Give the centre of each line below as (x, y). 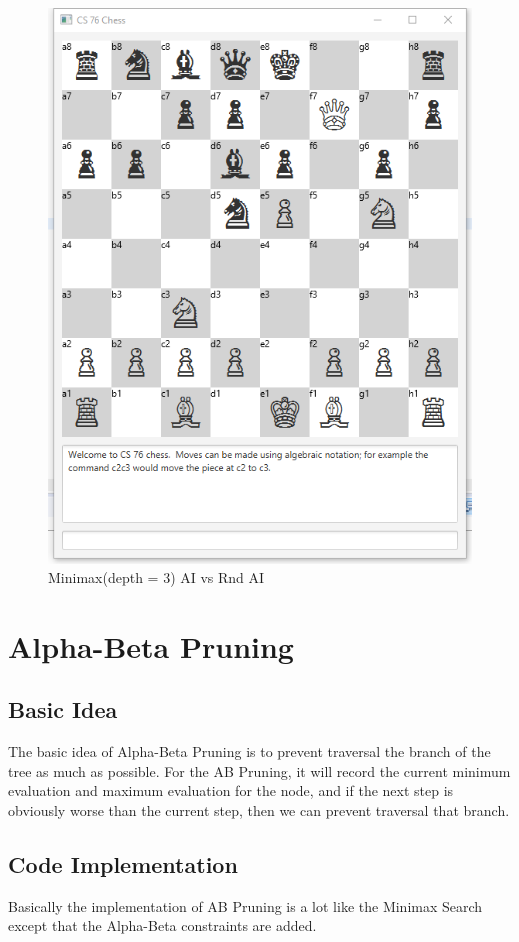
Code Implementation (123, 864)
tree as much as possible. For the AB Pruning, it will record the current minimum (259, 770)
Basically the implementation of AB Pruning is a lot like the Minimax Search (245, 905)
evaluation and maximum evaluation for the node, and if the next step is (231, 790)
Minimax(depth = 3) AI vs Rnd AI (156, 577)
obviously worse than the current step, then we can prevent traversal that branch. (259, 810)
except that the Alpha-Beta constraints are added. (162, 925)
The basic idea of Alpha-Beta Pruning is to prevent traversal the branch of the (249, 751)
